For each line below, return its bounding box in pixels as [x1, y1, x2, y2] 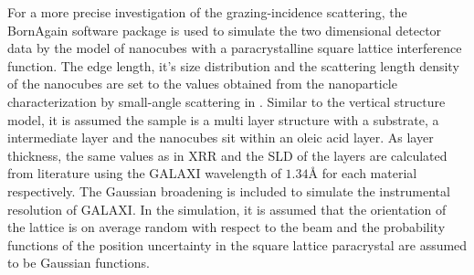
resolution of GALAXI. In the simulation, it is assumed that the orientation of [7, 199, 447, 218]
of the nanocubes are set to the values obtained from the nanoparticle [7, 74, 397, 93]
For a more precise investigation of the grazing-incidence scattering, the [7, 3, 407, 21]
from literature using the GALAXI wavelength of [7, 164, 281, 183]
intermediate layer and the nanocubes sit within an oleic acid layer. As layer [7, 128, 434, 147]
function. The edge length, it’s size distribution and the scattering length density [7, 56, 459, 75]
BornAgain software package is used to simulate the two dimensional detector [7, 20, 442, 39]
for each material [321, 164, 417, 183]
